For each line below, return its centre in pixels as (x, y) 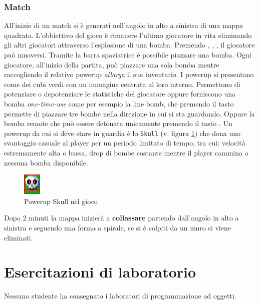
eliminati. (19, 237)
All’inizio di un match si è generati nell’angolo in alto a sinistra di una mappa (124, 25)
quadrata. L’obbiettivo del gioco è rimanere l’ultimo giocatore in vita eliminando (128, 35)
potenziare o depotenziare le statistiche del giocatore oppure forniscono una (120, 94)
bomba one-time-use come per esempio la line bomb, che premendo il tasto (119, 103)
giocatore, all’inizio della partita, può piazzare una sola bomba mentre (112, 64)
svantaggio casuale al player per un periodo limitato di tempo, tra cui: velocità (125, 143)
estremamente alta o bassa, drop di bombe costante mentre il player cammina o (126, 152)
